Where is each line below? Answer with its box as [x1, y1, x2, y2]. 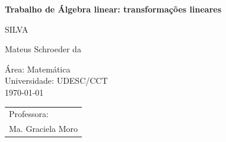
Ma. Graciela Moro [9, 122, 78, 135]
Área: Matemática [5, 62, 71, 75]
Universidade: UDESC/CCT [5, 74, 108, 87]
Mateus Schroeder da [5, 43, 81, 55]
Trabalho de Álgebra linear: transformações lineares [5, 3, 222, 15]
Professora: [9, 108, 49, 120]
